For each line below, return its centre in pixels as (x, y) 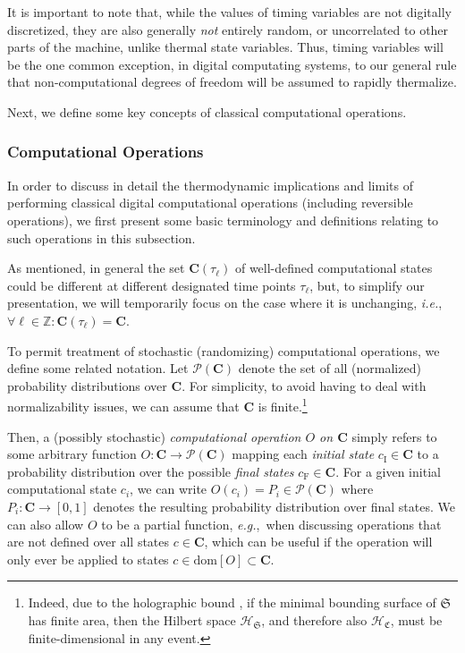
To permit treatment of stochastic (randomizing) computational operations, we (224, 350)
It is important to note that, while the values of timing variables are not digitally (229, 12)
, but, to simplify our (367, 285)
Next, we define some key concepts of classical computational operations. (207, 111)
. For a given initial (388, 471)
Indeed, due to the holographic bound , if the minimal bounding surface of (232, 602)
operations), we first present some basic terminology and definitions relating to (223, 220)
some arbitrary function (72, 454)
